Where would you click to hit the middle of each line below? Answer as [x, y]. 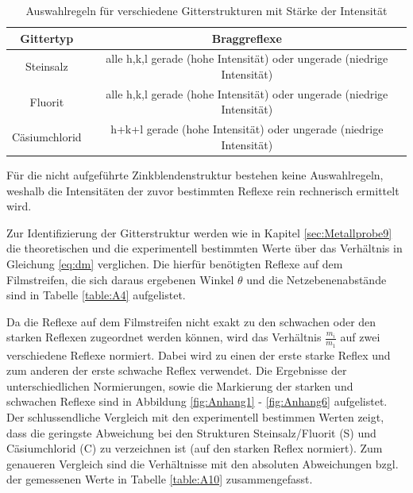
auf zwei [360, 337]
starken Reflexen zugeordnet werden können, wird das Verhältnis [164, 337]
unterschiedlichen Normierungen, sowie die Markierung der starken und [180, 385]
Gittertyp [47, 38]
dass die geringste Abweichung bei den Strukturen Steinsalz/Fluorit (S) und [191, 432]
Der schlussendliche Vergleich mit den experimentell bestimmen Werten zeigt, [195, 416]
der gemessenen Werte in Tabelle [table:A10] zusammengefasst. [160, 479]
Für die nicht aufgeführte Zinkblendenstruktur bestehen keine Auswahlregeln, [195, 175]
